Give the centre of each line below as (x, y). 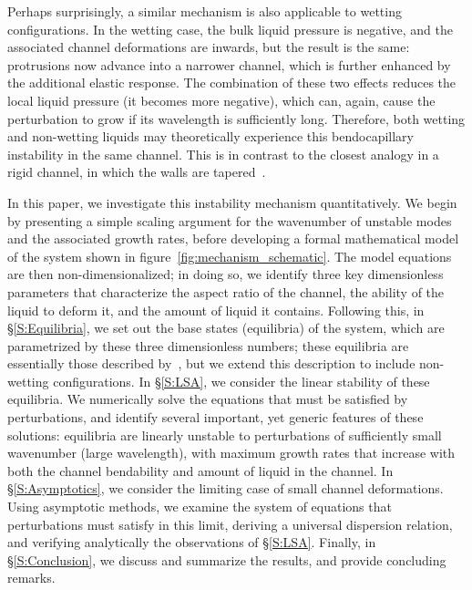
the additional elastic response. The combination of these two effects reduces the (232, 83)
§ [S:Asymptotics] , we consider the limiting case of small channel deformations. (226, 488)
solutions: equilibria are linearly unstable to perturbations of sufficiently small (225, 435)
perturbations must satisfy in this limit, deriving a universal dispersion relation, (230, 524)
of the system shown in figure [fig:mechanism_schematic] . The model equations (230, 256)
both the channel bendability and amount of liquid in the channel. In (200, 470)
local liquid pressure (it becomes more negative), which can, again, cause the (221, 100)
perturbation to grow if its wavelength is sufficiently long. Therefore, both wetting (236, 118)
